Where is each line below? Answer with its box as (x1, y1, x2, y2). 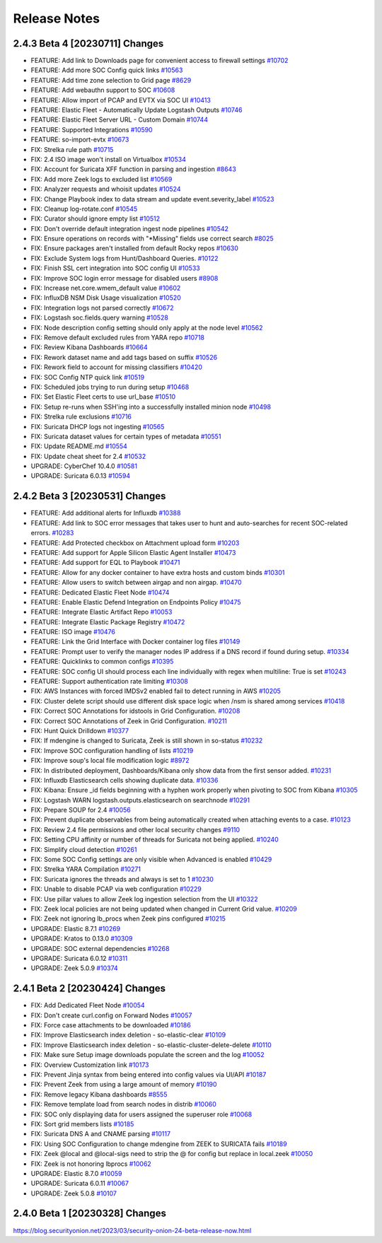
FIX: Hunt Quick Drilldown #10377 (30, 726, 129, 735)
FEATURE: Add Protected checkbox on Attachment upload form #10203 (30, 538, 240, 547)
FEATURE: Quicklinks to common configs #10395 (30, 658, 174, 666)
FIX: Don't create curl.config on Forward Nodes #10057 (30, 1011, 192, 1020)
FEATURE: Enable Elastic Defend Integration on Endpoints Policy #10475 (30, 597, 241, 606)
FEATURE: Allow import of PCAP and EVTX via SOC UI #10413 (30, 95, 212, 104)
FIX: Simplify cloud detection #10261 (30, 845, 137, 853)
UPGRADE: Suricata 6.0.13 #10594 (30, 472, 131, 480)
